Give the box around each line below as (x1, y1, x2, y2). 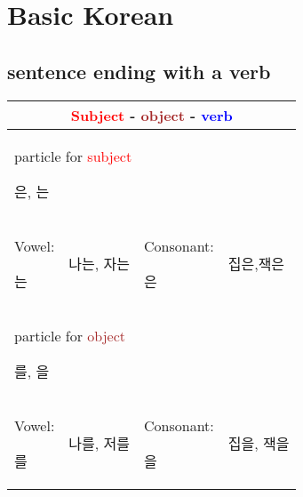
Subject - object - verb (70, 104, 233, 125)
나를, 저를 (68, 433, 130, 454)
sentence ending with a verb (7, 57, 271, 84)
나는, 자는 (68, 253, 130, 275)
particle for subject (14, 145, 132, 166)
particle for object (14, 325, 126, 346)
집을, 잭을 (227, 433, 290, 454)
